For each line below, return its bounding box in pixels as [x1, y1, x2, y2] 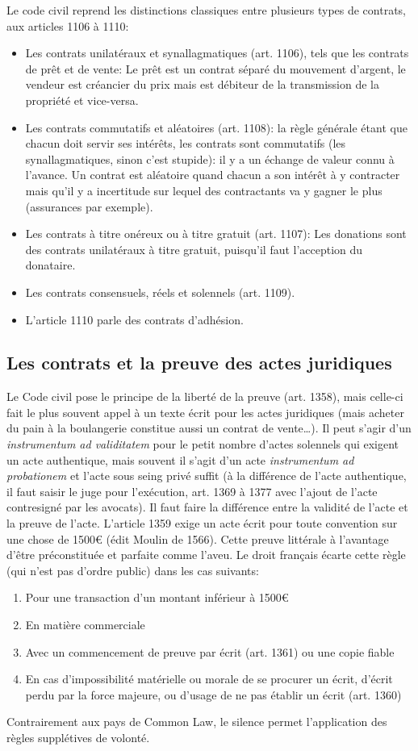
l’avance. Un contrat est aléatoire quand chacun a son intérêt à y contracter [25, 166, 400, 183]
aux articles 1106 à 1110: [6, 17, 129, 34]
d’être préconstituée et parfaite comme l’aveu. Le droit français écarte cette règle [6, 546, 406, 563]
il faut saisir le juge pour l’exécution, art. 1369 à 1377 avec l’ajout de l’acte [6, 482, 378, 499]
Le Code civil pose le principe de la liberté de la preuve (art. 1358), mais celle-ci [6, 388, 403, 405]
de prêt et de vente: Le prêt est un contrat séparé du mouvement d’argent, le [25, 60, 406, 77]
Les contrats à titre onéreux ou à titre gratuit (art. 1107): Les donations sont [25, 225, 407, 242]
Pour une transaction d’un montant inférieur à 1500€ [25, 589, 289, 606]
